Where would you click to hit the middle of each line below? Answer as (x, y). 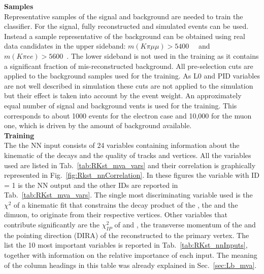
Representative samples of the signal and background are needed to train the (124, 16)
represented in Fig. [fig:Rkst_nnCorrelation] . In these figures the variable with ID (132, 175)
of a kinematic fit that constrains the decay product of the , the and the (126, 204)
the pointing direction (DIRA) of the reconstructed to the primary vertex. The (127, 235)
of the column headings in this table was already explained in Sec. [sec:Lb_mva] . (130, 265)
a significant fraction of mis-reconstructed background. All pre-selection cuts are (129, 66)
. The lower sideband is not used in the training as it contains (163, 55)
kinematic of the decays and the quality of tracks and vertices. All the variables (128, 155)
